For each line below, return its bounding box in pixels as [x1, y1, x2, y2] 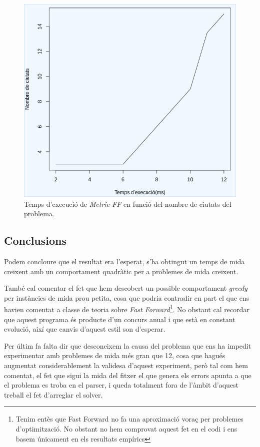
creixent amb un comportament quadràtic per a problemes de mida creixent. [4, 266, 238, 276]
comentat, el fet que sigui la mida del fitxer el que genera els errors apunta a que [4, 370, 251, 380]
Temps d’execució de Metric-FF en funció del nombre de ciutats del [24, 198, 231, 209]
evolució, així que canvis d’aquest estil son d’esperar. [4, 324, 165, 334]
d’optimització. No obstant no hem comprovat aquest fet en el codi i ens [15, 424, 237, 434]
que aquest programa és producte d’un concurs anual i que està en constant [4, 314, 235, 324]
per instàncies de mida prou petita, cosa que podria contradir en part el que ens [4, 292, 249, 303]
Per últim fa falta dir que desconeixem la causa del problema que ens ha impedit [4, 340, 251, 351]
